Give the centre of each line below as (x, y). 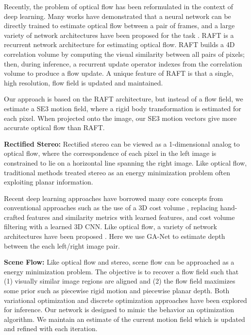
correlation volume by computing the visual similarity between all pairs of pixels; (124, 54)
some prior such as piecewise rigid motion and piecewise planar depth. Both (117, 291)
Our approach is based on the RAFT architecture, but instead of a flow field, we (124, 99)
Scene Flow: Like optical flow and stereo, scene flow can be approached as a (119, 262)
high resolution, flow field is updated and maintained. (84, 82)
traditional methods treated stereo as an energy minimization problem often (117, 172)
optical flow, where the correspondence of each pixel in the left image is (110, 153)
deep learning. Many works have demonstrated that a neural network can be (117, 16)
